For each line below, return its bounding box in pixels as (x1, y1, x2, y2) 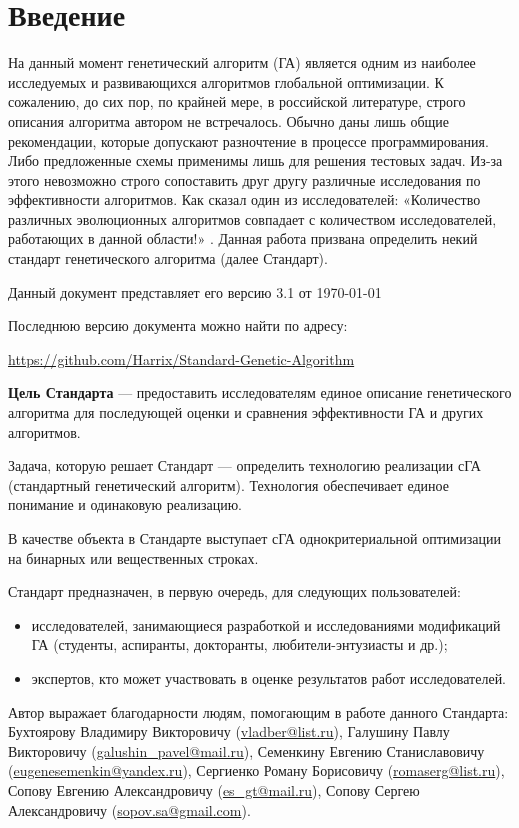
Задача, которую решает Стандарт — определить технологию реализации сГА (8, 455, 481, 476)
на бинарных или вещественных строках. (8, 547, 259, 568)
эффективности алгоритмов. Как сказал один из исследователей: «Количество (8, 189, 481, 210)
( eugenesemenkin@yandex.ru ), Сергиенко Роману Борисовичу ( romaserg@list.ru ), (8, 760, 505, 781)
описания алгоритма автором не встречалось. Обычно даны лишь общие (8, 110, 450, 131)
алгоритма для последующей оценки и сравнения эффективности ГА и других (8, 402, 484, 423)
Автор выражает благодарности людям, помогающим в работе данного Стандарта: (8, 701, 509, 722)
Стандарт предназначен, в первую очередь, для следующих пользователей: (8, 581, 461, 602)
